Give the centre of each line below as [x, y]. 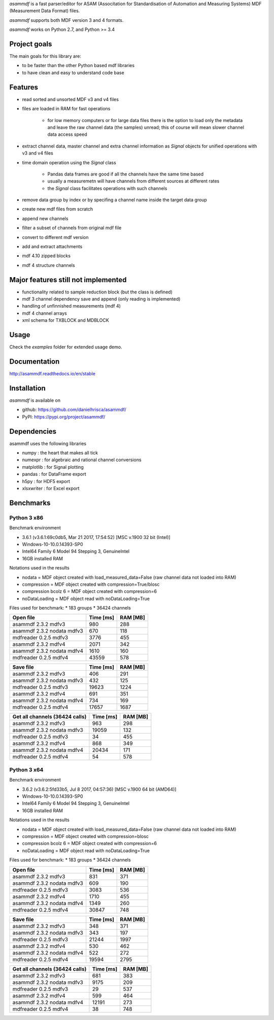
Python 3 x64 [26, 769]
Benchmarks [30, 503]
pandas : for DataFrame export [54, 474]
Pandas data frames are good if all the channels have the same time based [126, 174]
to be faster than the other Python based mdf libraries [78, 66]
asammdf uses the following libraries [48, 443]
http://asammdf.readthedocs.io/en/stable [53, 374]
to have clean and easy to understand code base [73, 72]
